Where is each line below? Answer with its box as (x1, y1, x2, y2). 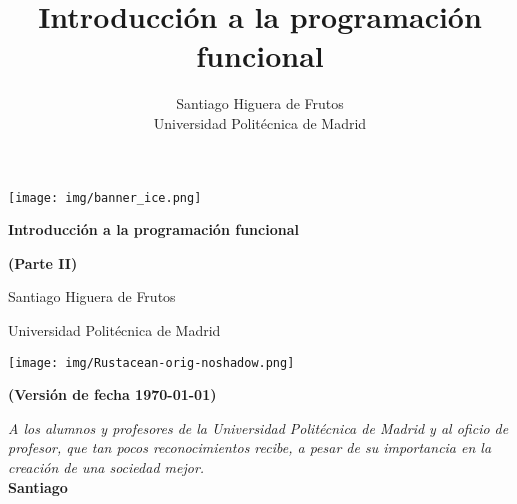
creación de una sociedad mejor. (8, 456, 205, 477)
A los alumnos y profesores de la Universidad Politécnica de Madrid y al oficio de (8, 417, 509, 438)
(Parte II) (8, 252, 78, 273)
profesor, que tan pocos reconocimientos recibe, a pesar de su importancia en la (8, 437, 492, 458)
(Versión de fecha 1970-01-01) (8, 384, 217, 405)
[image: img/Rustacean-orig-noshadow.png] (8, 355, 295, 370)
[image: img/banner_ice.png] (8, 190, 202, 205)
